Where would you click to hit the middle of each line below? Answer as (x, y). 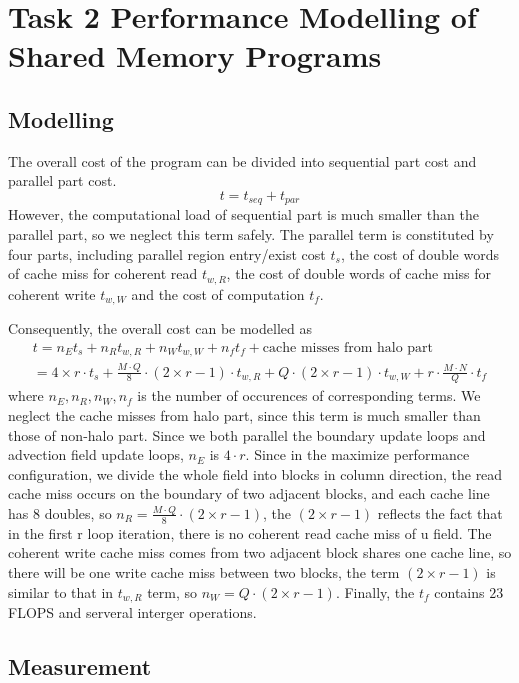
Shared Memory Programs (195, 55)
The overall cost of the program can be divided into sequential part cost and (242, 160)
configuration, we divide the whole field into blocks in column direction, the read (255, 473)
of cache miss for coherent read (103, 273)
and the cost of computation (218, 293)
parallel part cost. (62, 180)
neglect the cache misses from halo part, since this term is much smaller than (244, 414)
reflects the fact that (440, 512)
